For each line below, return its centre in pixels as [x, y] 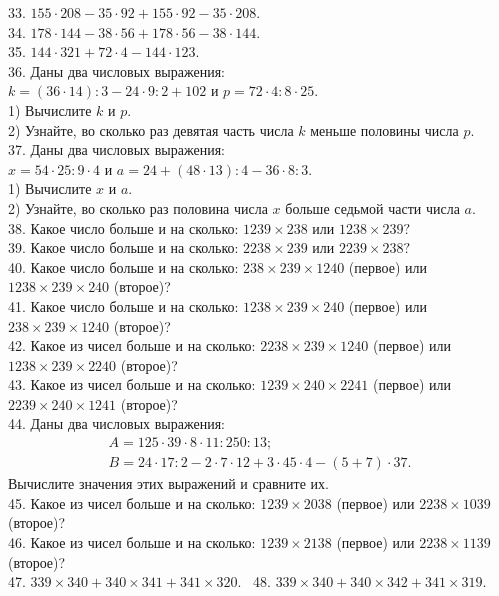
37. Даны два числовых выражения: [116, 149]
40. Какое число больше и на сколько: [123, 266]
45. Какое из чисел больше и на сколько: [132, 502]
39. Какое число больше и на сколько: [123, 247]
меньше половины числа [384, 129]
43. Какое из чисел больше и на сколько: [132, 384]
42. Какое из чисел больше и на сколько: [132, 345]
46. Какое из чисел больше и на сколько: [132, 541]
